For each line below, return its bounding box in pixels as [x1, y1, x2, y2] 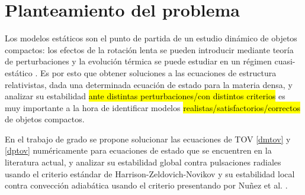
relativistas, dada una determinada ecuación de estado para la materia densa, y [5, 78, 293, 90]
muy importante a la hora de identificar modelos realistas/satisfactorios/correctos [5, 101, 300, 113]
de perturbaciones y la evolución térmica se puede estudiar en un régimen [5, 55, 272, 67]
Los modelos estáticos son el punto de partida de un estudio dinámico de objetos [5, 32, 297, 44]
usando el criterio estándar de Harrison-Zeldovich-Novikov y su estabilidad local [5, 167, 295, 180]
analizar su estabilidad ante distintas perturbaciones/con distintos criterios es [5, 90, 285, 102]
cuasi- [274, 55, 296, 67]
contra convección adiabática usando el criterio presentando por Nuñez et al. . [5, 179, 288, 191]
